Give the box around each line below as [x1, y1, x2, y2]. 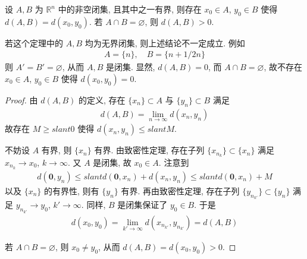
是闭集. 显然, [106, 61, 155, 73]
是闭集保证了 [117, 198, 168, 211]
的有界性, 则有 [44, 184, 99, 197]
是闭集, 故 [93, 156, 131, 168]
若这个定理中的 [5, 36, 63, 49]
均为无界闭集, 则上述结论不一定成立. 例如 [84, 36, 245, 49]
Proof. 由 [5, 94, 38, 106]
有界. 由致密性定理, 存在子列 [94, 144, 205, 156]
